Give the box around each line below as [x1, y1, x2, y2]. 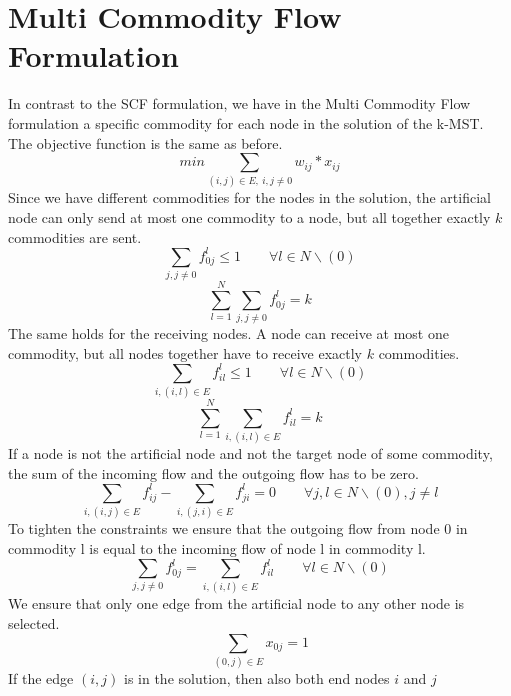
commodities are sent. [8, 226, 142, 247]
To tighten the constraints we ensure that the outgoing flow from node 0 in [8, 518, 468, 539]
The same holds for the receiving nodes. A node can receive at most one [8, 323, 449, 344]
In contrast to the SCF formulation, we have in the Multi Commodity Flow [8, 93, 471, 114]
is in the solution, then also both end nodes [123, 667, 390, 688]
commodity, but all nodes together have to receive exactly [8, 342, 363, 363]
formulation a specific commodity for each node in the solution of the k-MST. [8, 112, 484, 133]
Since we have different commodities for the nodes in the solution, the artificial [8, 187, 491, 208]
